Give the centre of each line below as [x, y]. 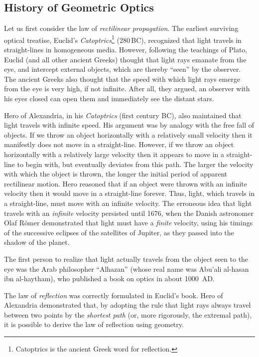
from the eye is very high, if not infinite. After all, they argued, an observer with [127, 89]
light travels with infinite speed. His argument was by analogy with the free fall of [129, 125]
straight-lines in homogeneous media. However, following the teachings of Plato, [126, 50]
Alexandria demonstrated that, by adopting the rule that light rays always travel [128, 305]
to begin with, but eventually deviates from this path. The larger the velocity [135, 164]
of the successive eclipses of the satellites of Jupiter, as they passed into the [119, 232]
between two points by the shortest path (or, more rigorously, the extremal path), [128, 314]
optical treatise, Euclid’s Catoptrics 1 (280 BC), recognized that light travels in [123, 39]
